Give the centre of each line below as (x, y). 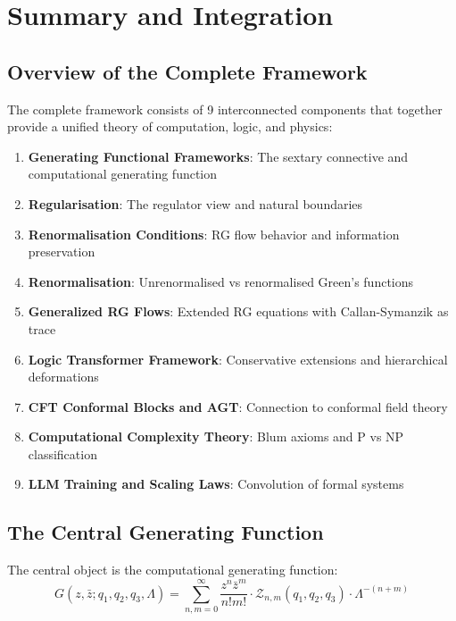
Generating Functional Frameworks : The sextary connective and (218, 156)
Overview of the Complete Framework (187, 71)
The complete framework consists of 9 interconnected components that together (225, 109)
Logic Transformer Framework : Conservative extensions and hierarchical (238, 359)
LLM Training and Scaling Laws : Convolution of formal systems (216, 484)
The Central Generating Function (166, 532)
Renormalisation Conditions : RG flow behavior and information (214, 234)
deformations (63, 377)
